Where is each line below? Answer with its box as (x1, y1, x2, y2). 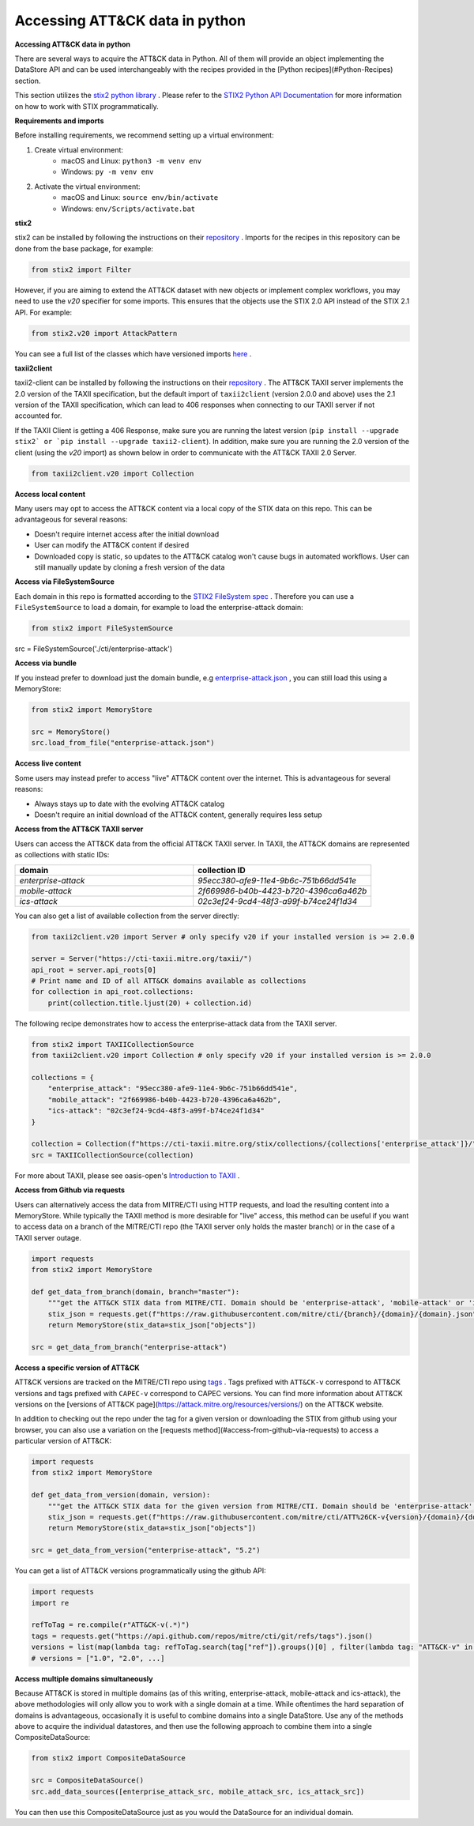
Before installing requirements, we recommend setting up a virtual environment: (14, 130, 274, 140)
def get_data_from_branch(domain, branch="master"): (31, 1287, 240, 1296)
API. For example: (14, 307, 73, 317)
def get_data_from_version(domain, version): (31, 1490, 211, 1500)
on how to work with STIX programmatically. (14, 101, 159, 111)
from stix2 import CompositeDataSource (31, 1754, 186, 1763)
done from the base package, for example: (14, 243, 154, 253)
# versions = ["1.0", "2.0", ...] (31, 1654, 165, 1662)
